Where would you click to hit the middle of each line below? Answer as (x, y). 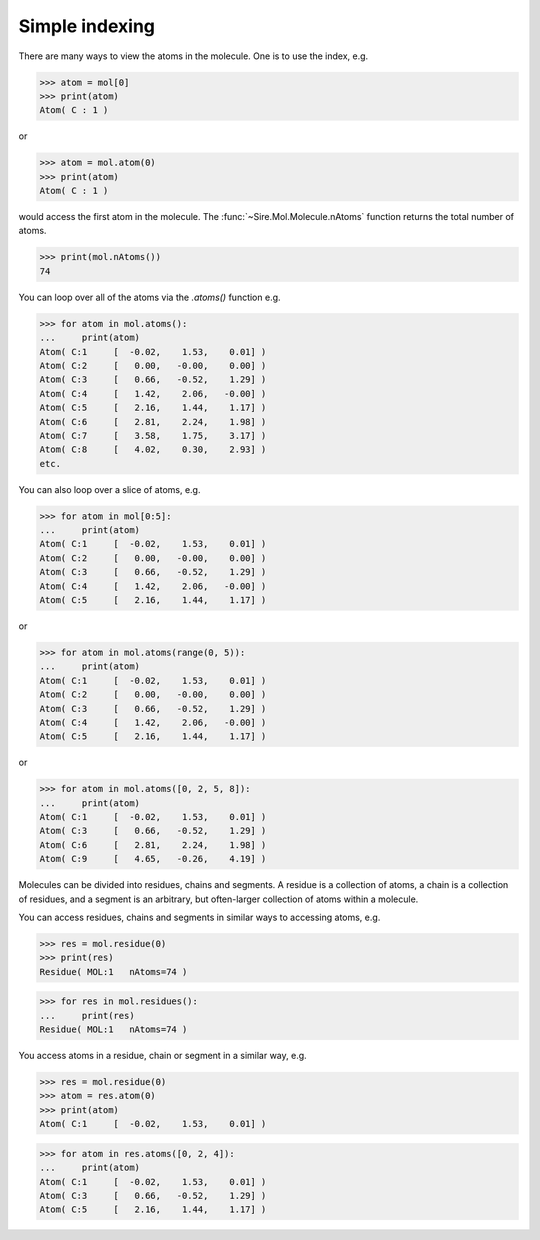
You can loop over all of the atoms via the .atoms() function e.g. (149, 297)
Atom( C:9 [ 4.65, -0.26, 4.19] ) (153, 859)
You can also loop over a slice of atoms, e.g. (109, 489)
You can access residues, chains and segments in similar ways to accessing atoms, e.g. (199, 917)
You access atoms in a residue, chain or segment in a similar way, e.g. (162, 1056)
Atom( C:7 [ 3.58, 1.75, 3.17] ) (153, 435)
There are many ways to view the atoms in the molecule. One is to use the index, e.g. (193, 56)
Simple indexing (86, 26)
